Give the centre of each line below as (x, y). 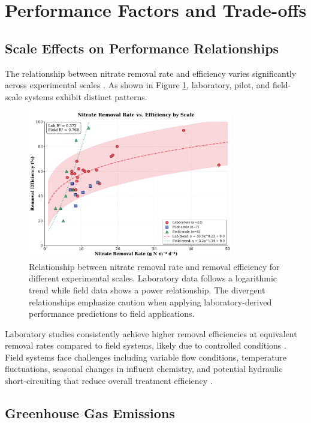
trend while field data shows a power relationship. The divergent (147, 289)
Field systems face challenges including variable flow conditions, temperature (146, 357)
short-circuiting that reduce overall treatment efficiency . (109, 381)
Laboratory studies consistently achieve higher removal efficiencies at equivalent (151, 333)
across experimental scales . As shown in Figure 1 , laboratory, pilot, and (138, 85)
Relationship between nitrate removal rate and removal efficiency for (154, 266)
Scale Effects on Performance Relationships (142, 48)
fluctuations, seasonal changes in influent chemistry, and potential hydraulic (144, 369)
